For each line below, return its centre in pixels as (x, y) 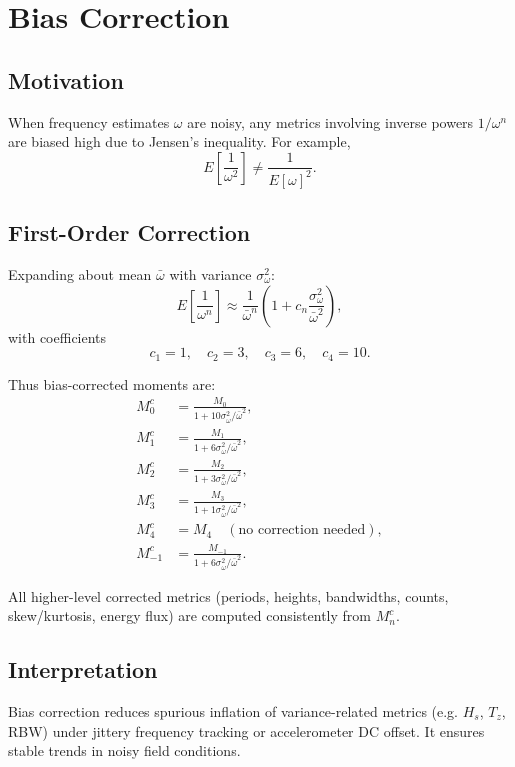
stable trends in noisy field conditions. (124, 750)
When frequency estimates (89, 121)
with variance (210, 273)
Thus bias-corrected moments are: (112, 383)
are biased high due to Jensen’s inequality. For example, (179, 141)
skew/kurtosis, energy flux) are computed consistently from (189, 615)
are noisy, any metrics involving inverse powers (330, 121)
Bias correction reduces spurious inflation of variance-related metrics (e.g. (233, 711)
